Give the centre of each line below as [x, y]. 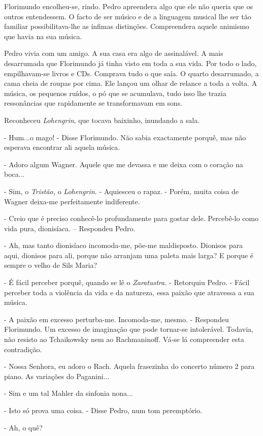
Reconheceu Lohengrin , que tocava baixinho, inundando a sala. [102, 120]
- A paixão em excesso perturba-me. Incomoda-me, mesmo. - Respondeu [117, 319]
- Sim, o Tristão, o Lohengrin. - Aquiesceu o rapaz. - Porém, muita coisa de [122, 191]
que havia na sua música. [43, 36]
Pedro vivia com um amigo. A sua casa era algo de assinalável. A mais [114, 53]
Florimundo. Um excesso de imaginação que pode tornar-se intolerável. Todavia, [129, 329]
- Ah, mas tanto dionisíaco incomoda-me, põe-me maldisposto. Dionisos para [124, 245]
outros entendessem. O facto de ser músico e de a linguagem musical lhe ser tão [128, 16]
